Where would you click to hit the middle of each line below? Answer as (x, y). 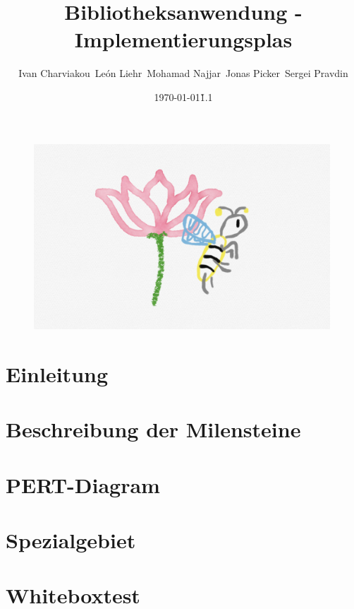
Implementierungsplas (183, 39)
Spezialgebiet (71, 539)
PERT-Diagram (83, 484)
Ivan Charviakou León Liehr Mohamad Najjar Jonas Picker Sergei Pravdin (183, 73)
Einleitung (57, 373)
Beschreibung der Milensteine (153, 429)
